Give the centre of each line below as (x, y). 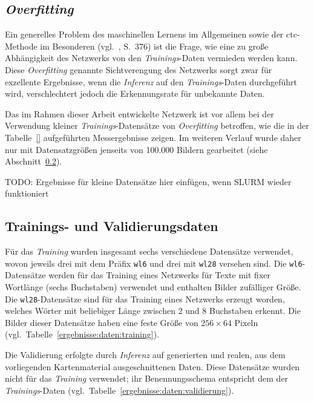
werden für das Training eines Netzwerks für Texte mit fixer (159, 275)
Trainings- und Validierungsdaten (112, 226)
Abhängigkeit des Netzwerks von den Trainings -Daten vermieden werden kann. (151, 58)
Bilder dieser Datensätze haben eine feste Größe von (102, 322)
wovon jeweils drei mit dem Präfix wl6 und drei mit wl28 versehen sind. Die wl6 (154, 263)
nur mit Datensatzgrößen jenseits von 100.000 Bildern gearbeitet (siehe (136, 149)
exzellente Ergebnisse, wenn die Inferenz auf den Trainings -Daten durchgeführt (151, 81)
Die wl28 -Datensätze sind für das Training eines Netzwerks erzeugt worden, (145, 298)
